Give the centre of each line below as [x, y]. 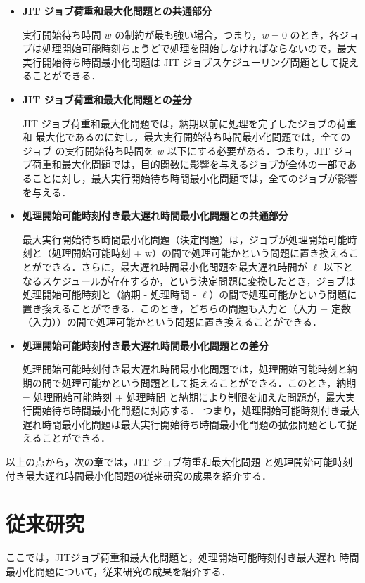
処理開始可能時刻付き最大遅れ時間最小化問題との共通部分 [155, 216]
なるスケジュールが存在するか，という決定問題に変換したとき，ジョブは [189, 280]
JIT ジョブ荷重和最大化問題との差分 [107, 99]
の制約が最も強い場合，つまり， [188, 34]
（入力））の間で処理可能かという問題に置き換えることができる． [172, 322]
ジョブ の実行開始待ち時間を [88, 150]
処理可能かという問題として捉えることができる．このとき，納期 [209, 383]
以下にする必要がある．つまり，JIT [249, 150]
